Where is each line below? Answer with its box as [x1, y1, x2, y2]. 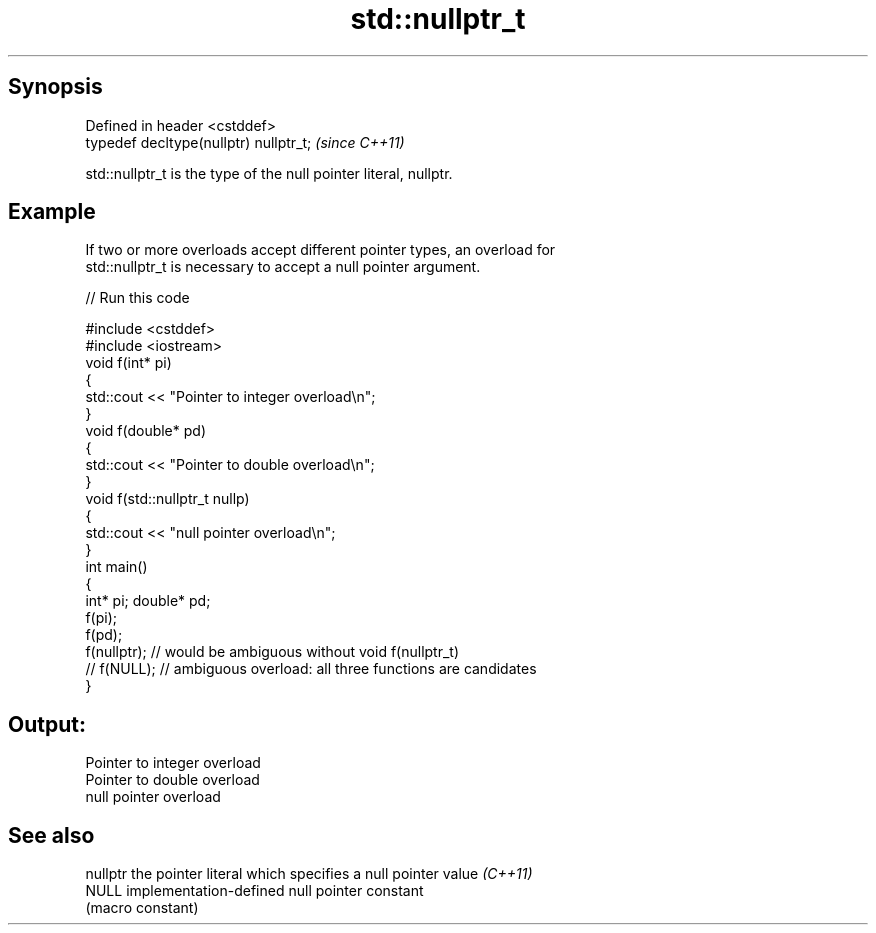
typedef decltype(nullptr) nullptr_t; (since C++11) [85, 133, 405, 151]
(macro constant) [85, 899, 199, 917]
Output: [8, 711, 86, 737]
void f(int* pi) [85, 354, 172, 372]
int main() [85, 558, 148, 576]
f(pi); [85, 609, 117, 627]
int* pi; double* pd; [85, 592, 211, 610]
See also [8, 822, 95, 848]
